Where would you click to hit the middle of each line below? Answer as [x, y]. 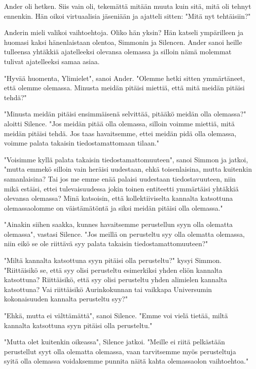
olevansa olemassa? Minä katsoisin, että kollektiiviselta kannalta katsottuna [119, 198]
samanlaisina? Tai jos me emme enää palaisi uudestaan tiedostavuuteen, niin [120, 178]
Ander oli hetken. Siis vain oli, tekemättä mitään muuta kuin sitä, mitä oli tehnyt [128, 6]
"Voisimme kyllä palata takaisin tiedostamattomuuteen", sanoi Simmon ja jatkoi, [126, 159]
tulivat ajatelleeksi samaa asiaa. [52, 61]
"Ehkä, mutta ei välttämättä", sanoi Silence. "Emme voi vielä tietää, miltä [116, 315]
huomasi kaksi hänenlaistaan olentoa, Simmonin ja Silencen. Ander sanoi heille [123, 42]
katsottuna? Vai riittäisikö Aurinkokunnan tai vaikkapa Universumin [108, 289]
